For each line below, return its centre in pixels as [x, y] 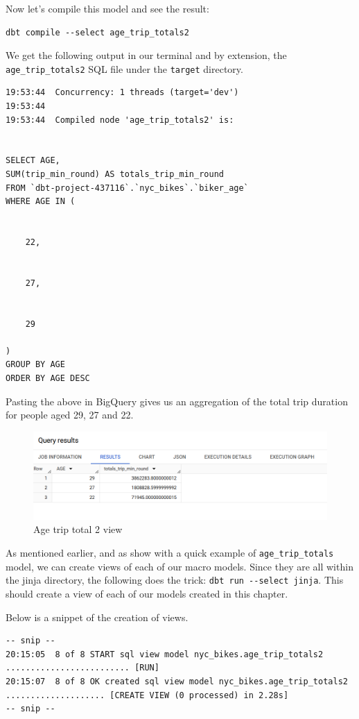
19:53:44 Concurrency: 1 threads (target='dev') [122, 93]
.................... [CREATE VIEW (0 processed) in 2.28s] [147, 695]
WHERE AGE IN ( [41, 202]
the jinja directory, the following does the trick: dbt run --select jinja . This [175, 580]
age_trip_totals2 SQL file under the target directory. [124, 68]
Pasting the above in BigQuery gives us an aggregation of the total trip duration [177, 401]
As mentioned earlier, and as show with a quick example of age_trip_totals [170, 553]
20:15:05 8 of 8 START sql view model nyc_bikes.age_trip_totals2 [165, 654]
